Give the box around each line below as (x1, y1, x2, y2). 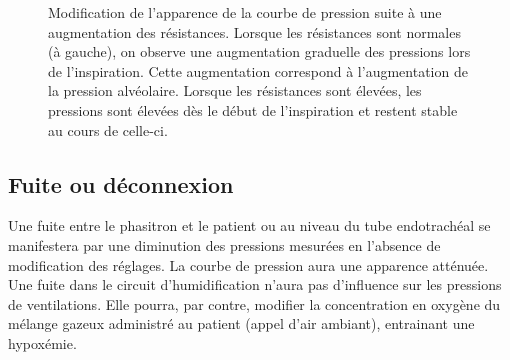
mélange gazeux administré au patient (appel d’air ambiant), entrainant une (8, 313, 475, 334)
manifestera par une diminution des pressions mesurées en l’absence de (8, 234, 441, 255)
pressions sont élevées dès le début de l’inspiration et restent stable (48, 99, 458, 120)
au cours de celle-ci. (48, 119, 168, 140)
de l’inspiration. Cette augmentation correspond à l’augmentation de (48, 60, 468, 81)
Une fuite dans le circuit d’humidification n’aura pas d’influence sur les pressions (8, 274, 502, 295)
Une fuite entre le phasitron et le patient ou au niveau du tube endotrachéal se (8, 215, 491, 236)
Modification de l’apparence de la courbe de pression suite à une (48, 2, 442, 22)
